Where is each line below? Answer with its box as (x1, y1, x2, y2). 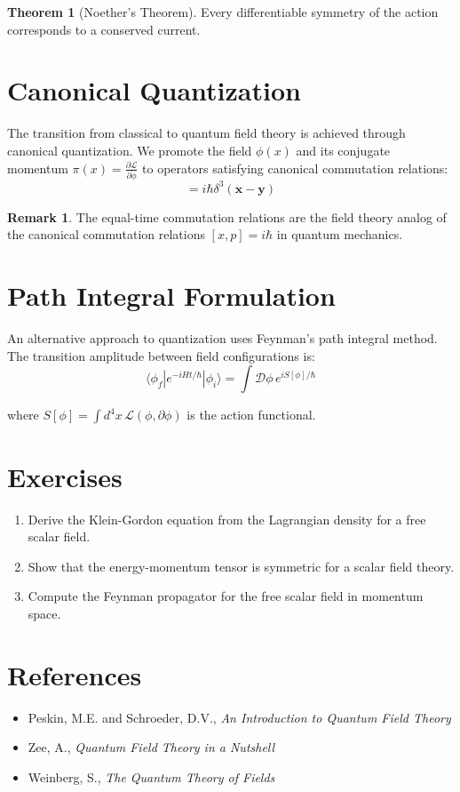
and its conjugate (296, 140, 391, 159)
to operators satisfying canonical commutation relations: (142, 158, 448, 177)
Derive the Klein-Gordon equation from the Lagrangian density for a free (28, 509, 426, 528)
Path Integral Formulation (7, 277, 336, 314)
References (7, 656, 142, 692)
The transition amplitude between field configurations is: (7, 346, 315, 364)
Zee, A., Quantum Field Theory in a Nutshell (28, 738, 275, 756)
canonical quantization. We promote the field (7, 140, 252, 159)
